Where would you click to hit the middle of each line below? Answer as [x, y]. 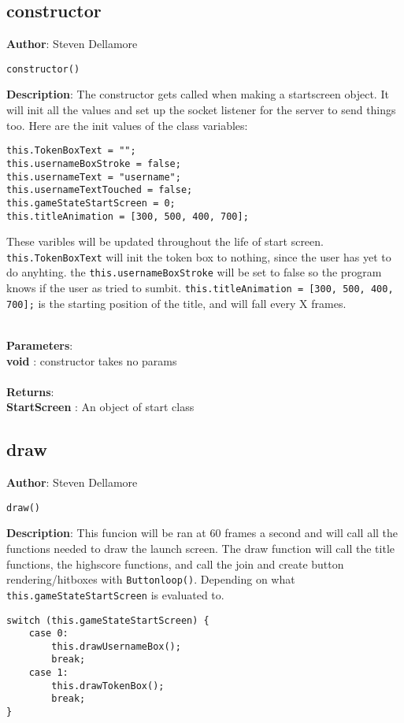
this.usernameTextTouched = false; [100, 190]
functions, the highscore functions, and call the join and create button [175, 564]
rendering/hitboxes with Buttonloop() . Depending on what [151, 579]
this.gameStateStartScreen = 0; [91, 203]
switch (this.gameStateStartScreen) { [108, 620]
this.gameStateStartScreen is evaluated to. [115, 594]
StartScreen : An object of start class [100, 407]
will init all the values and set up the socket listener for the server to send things [201, 110]
